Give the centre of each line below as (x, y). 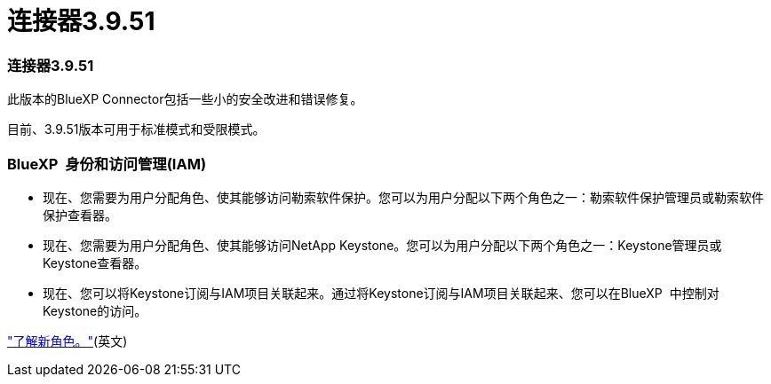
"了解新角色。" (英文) (68, 341)
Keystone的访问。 (95, 310)
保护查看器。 (80, 215)
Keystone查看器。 (95, 263)
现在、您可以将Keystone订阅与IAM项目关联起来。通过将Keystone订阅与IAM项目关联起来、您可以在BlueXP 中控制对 (381, 293)
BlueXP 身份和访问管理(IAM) (107, 164)
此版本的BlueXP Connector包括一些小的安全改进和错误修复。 (185, 99)
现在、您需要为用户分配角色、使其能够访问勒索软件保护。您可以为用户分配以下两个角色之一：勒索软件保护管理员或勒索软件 (403, 197)
